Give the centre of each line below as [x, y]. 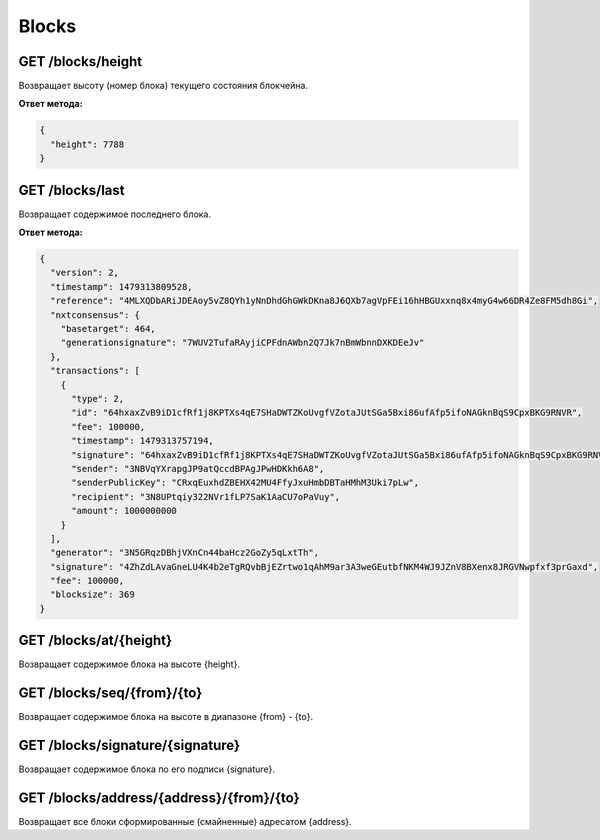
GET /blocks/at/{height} [95, 640]
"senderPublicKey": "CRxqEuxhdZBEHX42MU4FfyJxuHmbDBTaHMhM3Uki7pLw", [245, 483]
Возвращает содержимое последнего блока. [115, 214]
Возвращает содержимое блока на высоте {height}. [129, 664]
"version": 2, [85, 273]
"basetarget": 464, [108, 329]
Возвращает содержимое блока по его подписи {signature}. [146, 769]
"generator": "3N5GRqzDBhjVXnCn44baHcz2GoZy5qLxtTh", [185, 553]
